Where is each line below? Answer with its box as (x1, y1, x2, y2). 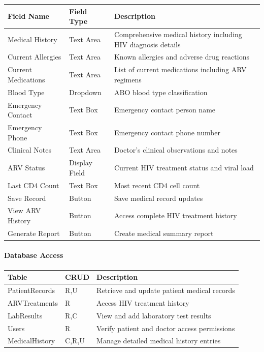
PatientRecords (8, 285, 55, 296)
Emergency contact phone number (114, 127, 221, 137)
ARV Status (8, 162, 45, 173)
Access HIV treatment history (96, 297, 189, 308)
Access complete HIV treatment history (114, 210, 237, 221)
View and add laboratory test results (96, 310, 211, 320)
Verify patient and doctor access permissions (96, 322, 235, 333)
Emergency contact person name (114, 104, 216, 115)
